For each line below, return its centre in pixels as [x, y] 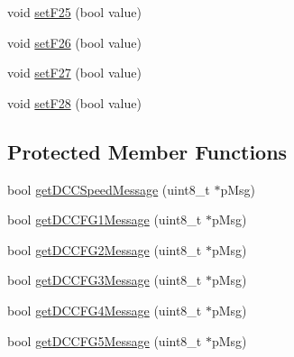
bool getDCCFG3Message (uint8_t [105, 280]
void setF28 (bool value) [74, 102]
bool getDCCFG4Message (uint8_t [105, 310]
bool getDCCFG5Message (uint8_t [105, 340]
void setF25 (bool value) [74, 12]
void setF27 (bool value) [74, 73]
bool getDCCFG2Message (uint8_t [105, 249]
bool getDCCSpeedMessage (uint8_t [109, 189]
